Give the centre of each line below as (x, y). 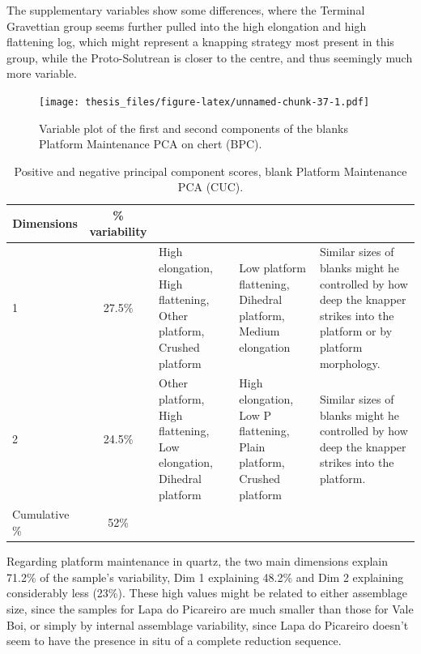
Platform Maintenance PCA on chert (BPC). (151, 144)
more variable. (42, 73)
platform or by (356, 331)
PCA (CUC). (210, 187)
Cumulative (41, 514)
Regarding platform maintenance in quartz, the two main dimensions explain (198, 561)
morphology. (350, 363)
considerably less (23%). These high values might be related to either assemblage (207, 593)
